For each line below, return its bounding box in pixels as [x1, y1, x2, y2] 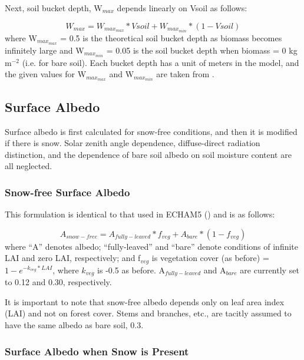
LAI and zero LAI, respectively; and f [5, 252, 141, 264]
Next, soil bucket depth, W [5, 2, 103, 14]
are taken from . [156, 68, 214, 80]
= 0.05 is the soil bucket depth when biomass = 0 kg [106, 44, 298, 56]
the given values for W [5, 68, 87, 80]
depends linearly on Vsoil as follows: [117, 2, 247, 14]
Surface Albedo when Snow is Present [5, 344, 189, 358]
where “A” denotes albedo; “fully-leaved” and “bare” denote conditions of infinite [5, 240, 299, 252]
